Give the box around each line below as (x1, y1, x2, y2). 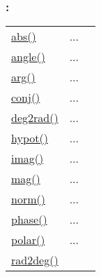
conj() (11, 89, 40, 106)
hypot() (11, 130, 48, 147)
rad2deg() (11, 252, 59, 269)
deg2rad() (11, 109, 59, 126)
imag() (11, 150, 44, 167)
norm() (11, 191, 45, 208)
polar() (11, 231, 45, 248)
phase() (11, 211, 47, 228)
